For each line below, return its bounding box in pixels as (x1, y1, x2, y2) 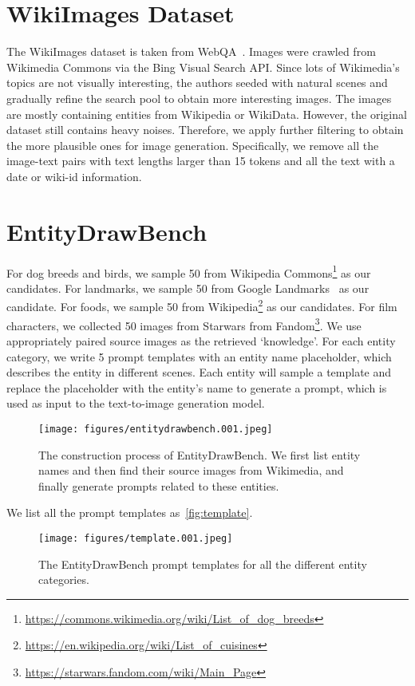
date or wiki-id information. (6, 168, 142, 184)
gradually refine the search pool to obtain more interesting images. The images (6, 89, 392, 106)
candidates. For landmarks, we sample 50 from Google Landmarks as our (6, 279, 370, 296)
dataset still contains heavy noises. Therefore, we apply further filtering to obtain (6, 121, 404, 138)
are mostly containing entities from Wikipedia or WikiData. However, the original (6, 105, 407, 122)
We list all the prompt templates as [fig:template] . (6, 504, 253, 521)
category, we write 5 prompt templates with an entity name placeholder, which (6, 348, 392, 365)
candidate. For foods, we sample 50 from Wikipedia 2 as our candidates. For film (6, 296, 397, 315)
